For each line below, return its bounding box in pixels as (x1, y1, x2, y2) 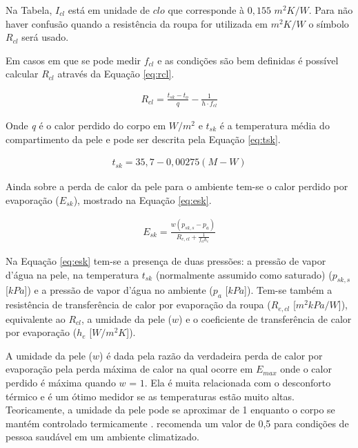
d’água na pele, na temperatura (6, 267, 139, 281)
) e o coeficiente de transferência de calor (179, 311, 352, 326)
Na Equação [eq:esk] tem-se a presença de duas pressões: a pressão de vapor (6, 253, 326, 268)
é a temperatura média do (219, 118, 330, 132)
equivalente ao (6, 311, 66, 326)
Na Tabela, (6, 3, 52, 17)
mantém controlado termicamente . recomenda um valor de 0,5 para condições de (6, 416, 349, 430)
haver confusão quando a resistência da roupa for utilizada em (6, 16, 268, 30)
